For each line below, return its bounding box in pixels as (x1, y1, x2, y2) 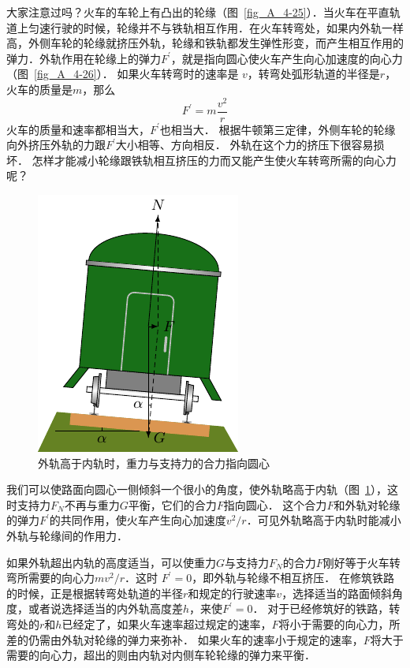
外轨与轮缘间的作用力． (6, 528, 128, 544)
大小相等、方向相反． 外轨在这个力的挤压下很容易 (115, 136, 374, 153)
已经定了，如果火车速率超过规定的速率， (61, 616, 272, 633)
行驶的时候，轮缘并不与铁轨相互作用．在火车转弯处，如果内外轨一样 (50, 19, 404, 35)
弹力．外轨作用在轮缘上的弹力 (6, 50, 161, 66)
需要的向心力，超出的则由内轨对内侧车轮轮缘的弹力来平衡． (6, 647, 315, 663)
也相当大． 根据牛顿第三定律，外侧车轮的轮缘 (159, 121, 396, 137)
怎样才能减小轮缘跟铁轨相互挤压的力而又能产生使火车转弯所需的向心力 (32, 151, 397, 168)
